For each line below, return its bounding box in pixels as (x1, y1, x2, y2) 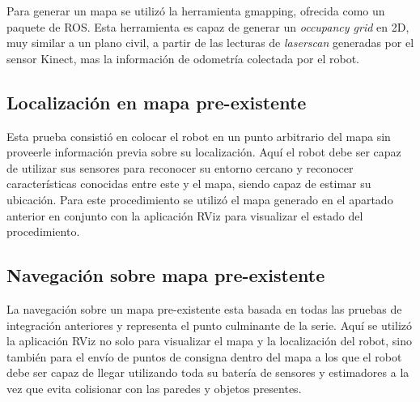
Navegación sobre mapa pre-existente (6, 263, 325, 288)
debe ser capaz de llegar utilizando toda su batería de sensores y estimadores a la (6, 364, 409, 381)
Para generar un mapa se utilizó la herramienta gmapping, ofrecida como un (6, 2, 385, 19)
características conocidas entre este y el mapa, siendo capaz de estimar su (6, 175, 371, 192)
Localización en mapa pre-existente (6, 89, 307, 114)
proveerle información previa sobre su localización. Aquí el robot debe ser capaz (6, 143, 401, 160)
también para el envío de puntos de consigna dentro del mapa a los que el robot (6, 348, 402, 365)
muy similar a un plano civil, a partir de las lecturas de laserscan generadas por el (6, 34, 414, 51)
